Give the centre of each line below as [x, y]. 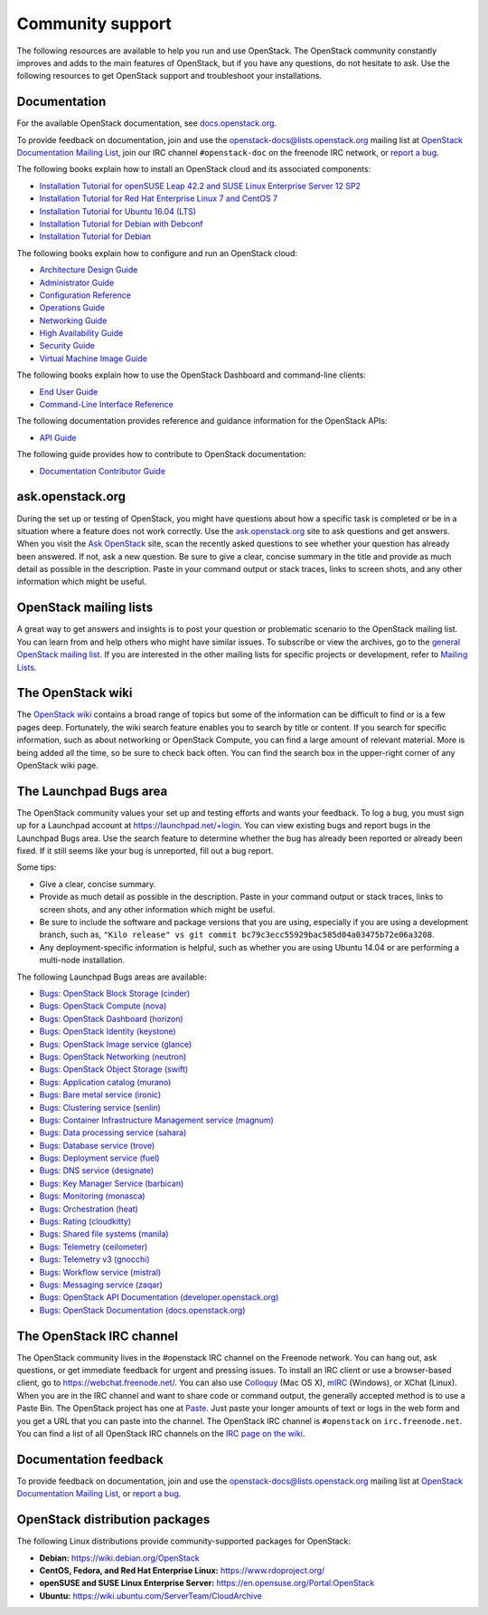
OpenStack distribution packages [113, 1519]
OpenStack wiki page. [58, 766]
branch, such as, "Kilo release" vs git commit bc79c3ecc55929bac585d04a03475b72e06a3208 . [237, 935]
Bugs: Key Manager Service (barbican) [112, 1183]
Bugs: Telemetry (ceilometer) [94, 1247]
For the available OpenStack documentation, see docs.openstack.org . [147, 123]
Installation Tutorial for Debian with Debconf [121, 224]
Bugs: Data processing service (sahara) [113, 1132]
